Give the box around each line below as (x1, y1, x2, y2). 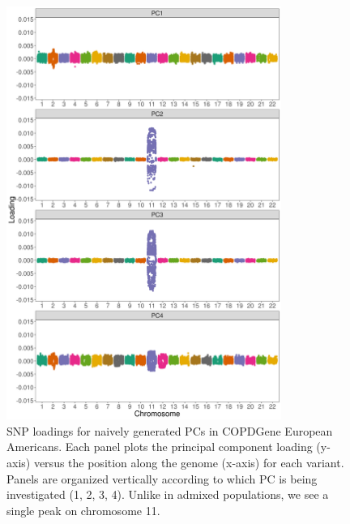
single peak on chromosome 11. (6, 501, 160, 518)
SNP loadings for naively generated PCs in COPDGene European (6, 422, 333, 439)
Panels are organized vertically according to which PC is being (6, 470, 318, 487)
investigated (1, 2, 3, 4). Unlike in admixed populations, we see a (6, 486, 329, 503)
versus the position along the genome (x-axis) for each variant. (33, 454, 344, 471)
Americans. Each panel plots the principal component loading (6, 438, 313, 455)
